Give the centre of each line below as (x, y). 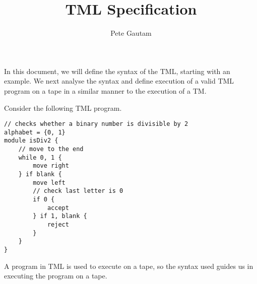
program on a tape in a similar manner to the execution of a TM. (105, 90)
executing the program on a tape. (56, 276)
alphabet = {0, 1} (35, 132)
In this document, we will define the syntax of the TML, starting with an (117, 71)
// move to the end (51, 149)
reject (58, 224)
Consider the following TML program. (63, 108)
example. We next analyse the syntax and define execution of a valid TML (119, 81)
